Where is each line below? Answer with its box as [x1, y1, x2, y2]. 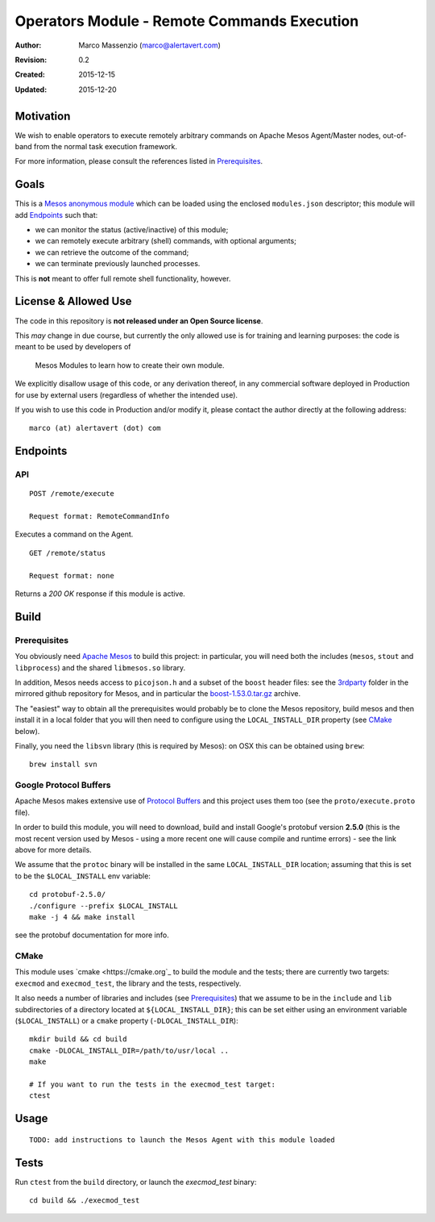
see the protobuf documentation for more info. [14, 930, 169, 940]
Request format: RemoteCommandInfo [29, 512, 170, 521]
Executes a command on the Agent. [14, 529, 134, 540]
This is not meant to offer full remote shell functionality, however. [14, 273, 231, 283]
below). [14, 726, 40, 736]
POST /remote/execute [29, 489, 114, 498]
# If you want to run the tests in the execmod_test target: [29, 1079, 275, 1089]
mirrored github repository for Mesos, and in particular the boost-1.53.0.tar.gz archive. [14, 689, 301, 699]
